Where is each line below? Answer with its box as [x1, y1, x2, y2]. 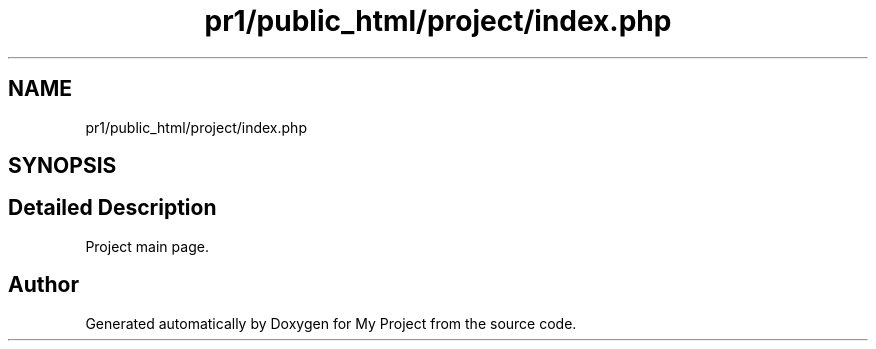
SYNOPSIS [8, 153, 117, 179]
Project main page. [85, 237, 209, 255]
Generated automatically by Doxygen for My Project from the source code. [85, 314, 577, 332]
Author [8, 272, 79, 298]
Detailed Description [8, 195, 217, 221]
